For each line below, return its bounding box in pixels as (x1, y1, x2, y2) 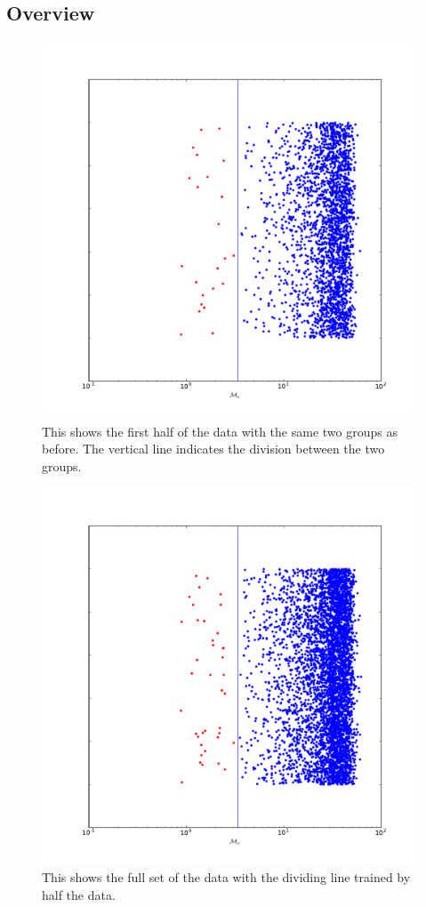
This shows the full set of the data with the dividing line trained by (42, 868, 411, 887)
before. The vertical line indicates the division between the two (42, 439, 385, 458)
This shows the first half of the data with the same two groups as (42, 421, 398, 440)
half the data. (42, 885, 116, 903)
